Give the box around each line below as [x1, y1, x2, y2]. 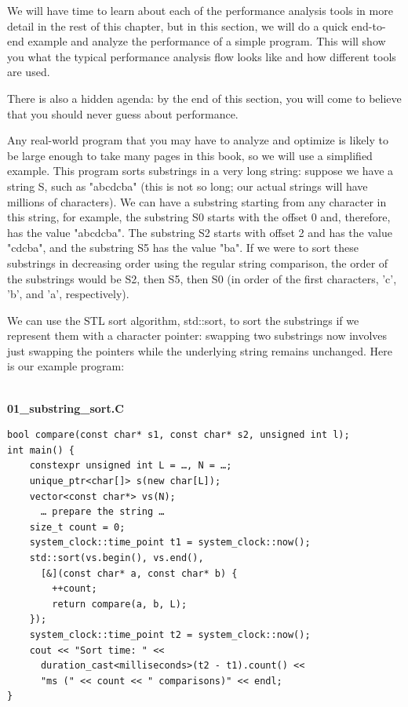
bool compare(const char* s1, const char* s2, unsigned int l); [7, 429, 350, 441]
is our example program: [7, 358, 125, 374]
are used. [7, 64, 50, 80]
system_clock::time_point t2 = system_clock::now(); [29, 629, 311, 640]
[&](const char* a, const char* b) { [40, 567, 238, 579]
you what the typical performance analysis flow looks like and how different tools [7, 48, 396, 64]
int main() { [7, 444, 75, 456]
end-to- [352, 17, 386, 34]
